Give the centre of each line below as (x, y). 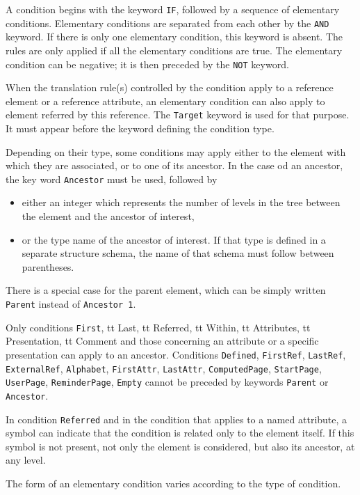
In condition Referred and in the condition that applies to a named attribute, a (177, 419)
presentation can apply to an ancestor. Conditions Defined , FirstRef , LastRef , (176, 354)
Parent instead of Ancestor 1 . (71, 304)
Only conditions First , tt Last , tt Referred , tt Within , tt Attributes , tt (158, 327)
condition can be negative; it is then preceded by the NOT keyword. (147, 64)
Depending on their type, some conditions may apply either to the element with (176, 151)
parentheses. (48, 266)
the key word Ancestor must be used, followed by (112, 179)
